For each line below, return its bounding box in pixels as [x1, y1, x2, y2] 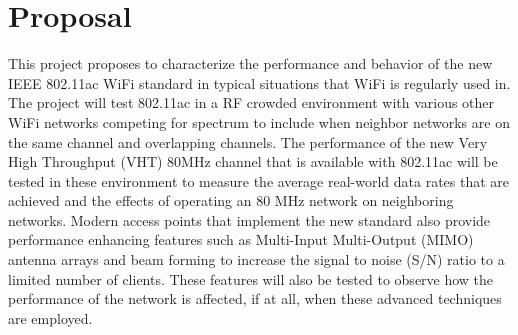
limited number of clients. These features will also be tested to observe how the [8, 268, 494, 289]
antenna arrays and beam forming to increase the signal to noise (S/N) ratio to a [8, 249, 505, 270]
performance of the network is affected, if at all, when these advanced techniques [8, 288, 502, 309]
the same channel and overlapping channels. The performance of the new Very [8, 131, 488, 152]
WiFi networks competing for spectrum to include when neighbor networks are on [8, 111, 510, 132]
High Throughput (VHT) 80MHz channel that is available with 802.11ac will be [8, 151, 498, 172]
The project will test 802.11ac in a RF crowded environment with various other [8, 92, 495, 113]
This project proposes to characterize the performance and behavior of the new [8, 53, 493, 74]
